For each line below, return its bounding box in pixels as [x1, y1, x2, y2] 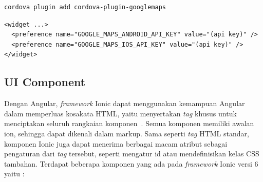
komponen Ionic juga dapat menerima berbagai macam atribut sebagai [4, 138, 228, 149]
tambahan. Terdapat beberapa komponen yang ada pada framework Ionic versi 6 [4, 158, 258, 169]
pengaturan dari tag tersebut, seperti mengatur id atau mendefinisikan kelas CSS [4, 148, 259, 159]
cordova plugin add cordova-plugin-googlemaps [4, 4, 166, 11]
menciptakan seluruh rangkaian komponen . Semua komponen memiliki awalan [4, 118, 254, 129]
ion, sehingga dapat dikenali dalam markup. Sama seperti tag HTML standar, [4, 128, 249, 138]
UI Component [4, 74, 86, 90]
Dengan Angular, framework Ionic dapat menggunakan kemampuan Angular [4, 98, 245, 109]
